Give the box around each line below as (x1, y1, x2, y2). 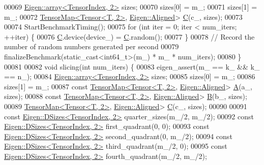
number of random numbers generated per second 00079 (4, 41, 179, 52)
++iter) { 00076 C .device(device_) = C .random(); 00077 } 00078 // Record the (4, 31, 255, 42)
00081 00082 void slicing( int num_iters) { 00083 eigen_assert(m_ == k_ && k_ (4, 61, 260, 72)
